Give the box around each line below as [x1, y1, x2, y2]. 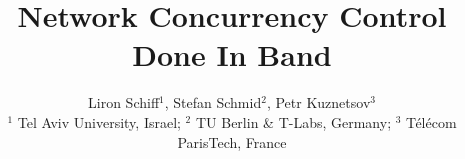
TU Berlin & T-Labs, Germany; [195, 111, 392, 132]
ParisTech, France [177, 131, 287, 152]
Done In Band [132, 34, 332, 75]
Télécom [406, 111, 457, 132]
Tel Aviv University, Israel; [17, 111, 181, 132]
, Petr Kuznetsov [266, 92, 371, 113]
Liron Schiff [88, 92, 160, 113]
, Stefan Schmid [164, 92, 262, 113]
